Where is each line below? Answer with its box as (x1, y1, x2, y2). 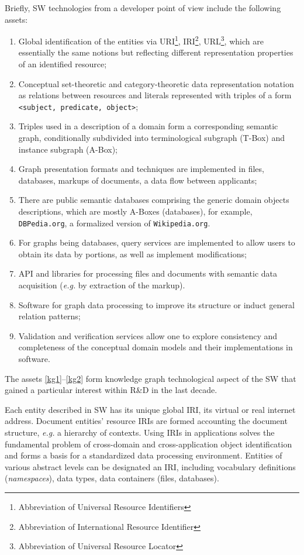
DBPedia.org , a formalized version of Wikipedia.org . (18, 216, 210, 229)
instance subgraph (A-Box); (18, 143, 118, 155)
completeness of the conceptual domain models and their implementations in (18, 341, 293, 353)
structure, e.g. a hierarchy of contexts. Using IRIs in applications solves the (5, 426, 275, 438)
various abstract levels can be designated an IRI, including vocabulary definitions (5, 460, 296, 473)
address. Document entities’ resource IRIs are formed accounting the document (5, 415, 288, 427)
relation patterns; (18, 310, 81, 322)
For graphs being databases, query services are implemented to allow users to (18, 236, 295, 249)
